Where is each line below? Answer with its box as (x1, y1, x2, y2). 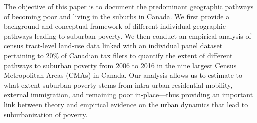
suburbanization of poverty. (4, 109, 88, 119)
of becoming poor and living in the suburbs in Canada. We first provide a (4, 11, 230, 21)
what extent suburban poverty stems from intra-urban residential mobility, (4, 79, 233, 90)
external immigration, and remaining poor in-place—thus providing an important (4, 89, 253, 100)
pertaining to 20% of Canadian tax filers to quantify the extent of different (4, 50, 233, 60)
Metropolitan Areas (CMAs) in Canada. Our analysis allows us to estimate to (4, 70, 243, 80)
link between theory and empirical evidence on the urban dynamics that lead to (4, 99, 248, 109)
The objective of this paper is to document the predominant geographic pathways (4, 1, 254, 11)
